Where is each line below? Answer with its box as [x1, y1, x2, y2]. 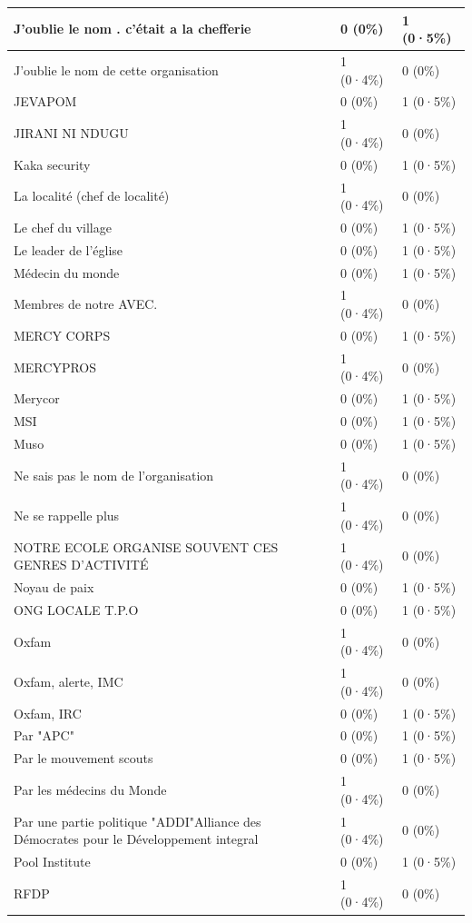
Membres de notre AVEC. [14, 294, 158, 313]
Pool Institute [14, 852, 91, 870]
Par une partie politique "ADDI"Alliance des [14, 811, 261, 830]
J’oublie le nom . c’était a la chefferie [14, 19, 251, 38]
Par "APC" [14, 726, 74, 745]
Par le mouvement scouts [14, 749, 153, 768]
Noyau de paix [14, 578, 94, 597]
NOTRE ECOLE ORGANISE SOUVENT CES [14, 537, 279, 556]
